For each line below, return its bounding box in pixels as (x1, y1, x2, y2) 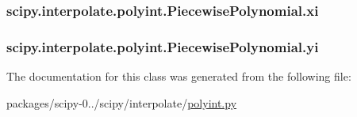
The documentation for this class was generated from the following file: (6, 68, 351, 85)
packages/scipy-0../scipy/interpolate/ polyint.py (6, 94, 237, 111)
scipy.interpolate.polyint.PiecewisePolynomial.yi (6, 36, 319, 56)
